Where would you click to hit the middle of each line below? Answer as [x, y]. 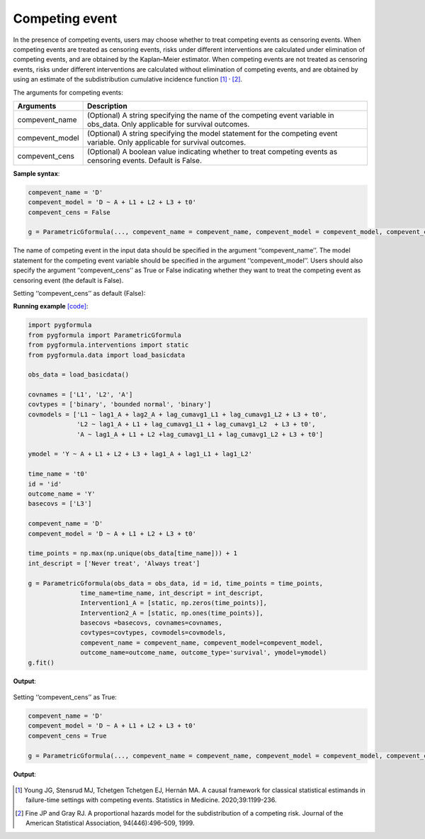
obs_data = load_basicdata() [79, 375]
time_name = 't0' [58, 474]
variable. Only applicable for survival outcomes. [166, 142]
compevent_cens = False [69, 212]
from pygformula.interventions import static [108, 345]
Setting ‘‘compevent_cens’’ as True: [65, 697]
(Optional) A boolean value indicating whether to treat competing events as [212, 151]
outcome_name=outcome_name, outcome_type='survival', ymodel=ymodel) [204, 653]
